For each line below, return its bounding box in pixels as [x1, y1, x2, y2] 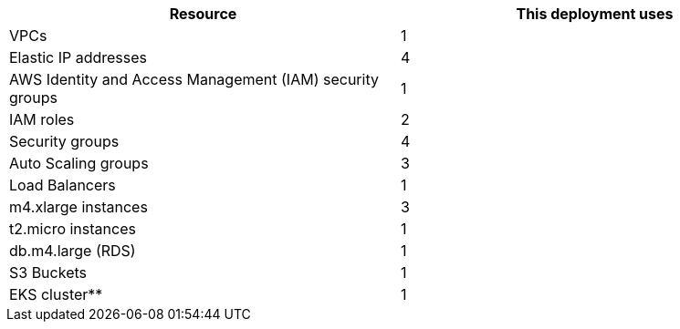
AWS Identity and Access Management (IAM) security [9, 70, 379, 88]
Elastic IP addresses [9, 48, 148, 67]
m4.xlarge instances [9, 198, 148, 216]
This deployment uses [516, 5, 674, 23]
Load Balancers [9, 176, 116, 194]
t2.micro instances [9, 220, 136, 238]
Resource [169, 5, 237, 23]
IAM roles [9, 110, 75, 129]
